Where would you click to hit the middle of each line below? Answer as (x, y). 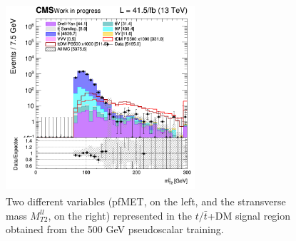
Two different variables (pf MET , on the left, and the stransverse (146, 201)
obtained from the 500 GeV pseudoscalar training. (115, 229)
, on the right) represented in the (120, 215)
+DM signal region (249, 215)
